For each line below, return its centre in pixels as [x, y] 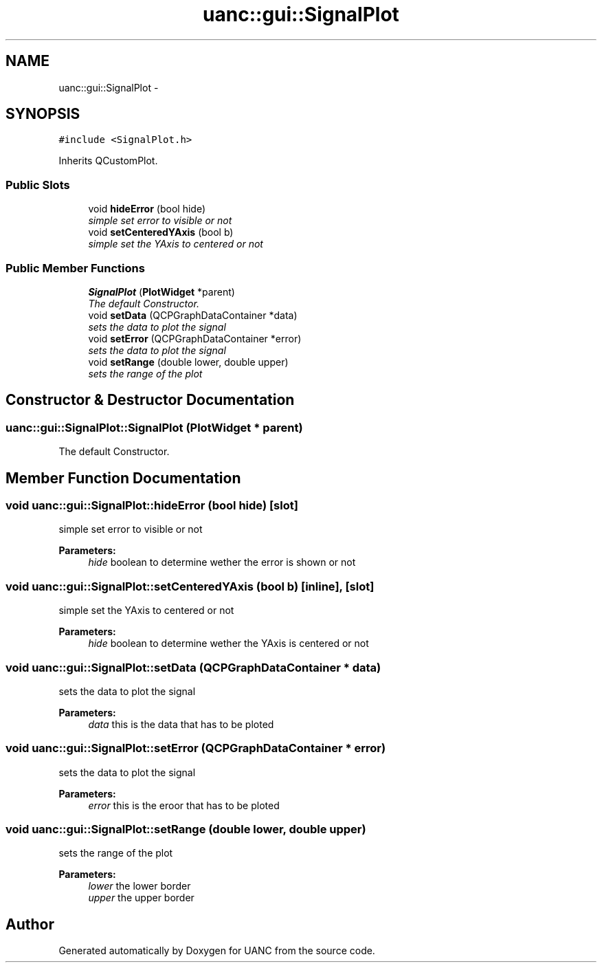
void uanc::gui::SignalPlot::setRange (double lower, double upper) [186, 829]
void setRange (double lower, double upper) [188, 362]
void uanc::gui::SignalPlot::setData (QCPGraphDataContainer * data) [193, 667]
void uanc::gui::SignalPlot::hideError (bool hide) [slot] [152, 505]
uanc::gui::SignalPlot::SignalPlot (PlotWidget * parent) [154, 427]
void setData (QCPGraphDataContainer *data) [193, 315]
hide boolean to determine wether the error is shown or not [222, 562]
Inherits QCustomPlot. [108, 161]
